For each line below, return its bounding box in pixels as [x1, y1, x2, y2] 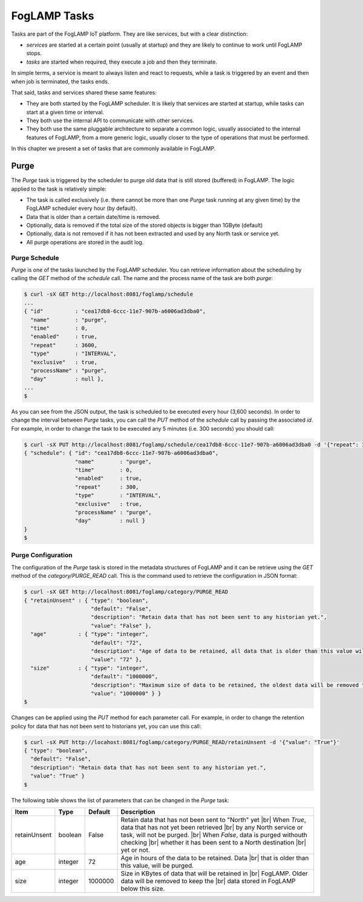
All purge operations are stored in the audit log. [26, 238, 144, 246]
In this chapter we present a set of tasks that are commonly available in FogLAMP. [11, 145, 216, 152]
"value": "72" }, [91, 656, 142, 663]
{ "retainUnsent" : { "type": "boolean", [24, 596, 149, 604]
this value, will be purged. [120, 861, 194, 869]
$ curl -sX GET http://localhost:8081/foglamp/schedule [24, 291, 194, 298]
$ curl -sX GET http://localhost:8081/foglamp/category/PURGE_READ [24, 589, 229, 595]
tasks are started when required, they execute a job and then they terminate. [26, 58, 217, 65]
